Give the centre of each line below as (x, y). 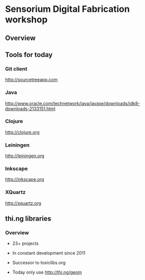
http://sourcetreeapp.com (31, 80)
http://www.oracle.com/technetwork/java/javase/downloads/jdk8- (72, 103)
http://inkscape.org (25, 179)
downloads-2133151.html (30, 109)
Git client (16, 69)
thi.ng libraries (28, 219)
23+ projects (25, 243)
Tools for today (29, 55)
